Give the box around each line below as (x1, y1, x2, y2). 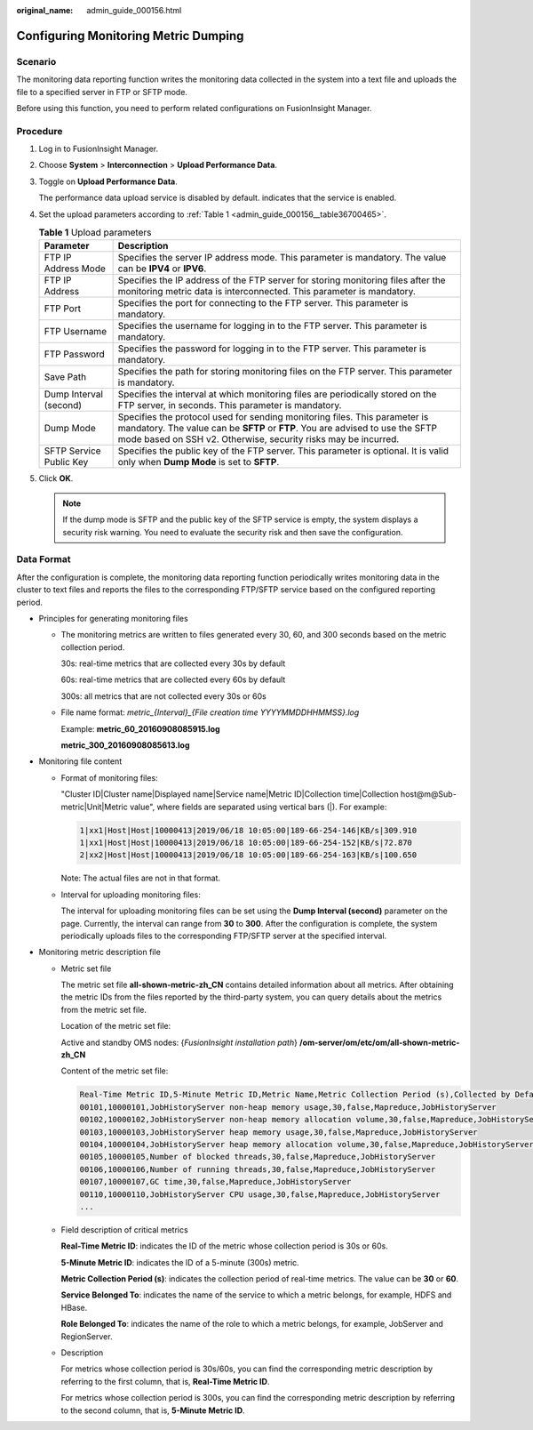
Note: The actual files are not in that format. (60, 872, 221, 884)
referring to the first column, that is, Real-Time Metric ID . (60, 1376, 270, 1386)
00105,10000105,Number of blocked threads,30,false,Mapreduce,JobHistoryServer (79, 1152, 436, 1162)
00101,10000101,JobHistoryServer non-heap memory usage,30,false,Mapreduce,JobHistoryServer (79, 1102, 497, 1112)
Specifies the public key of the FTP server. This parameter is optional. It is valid (117, 445, 449, 457)
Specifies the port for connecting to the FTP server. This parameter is (117, 297, 409, 309)
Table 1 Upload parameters (38, 227, 152, 239)
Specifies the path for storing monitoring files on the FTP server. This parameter (117, 366, 453, 378)
